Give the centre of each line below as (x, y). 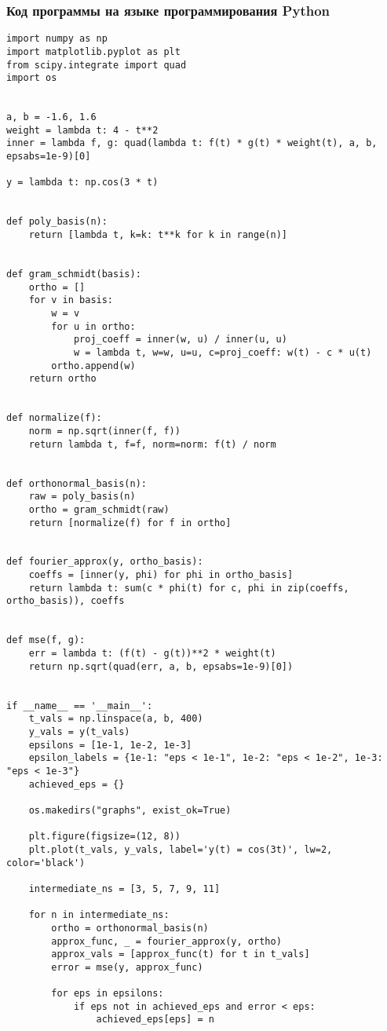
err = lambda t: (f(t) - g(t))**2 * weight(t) (152, 654)
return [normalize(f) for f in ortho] (130, 523)
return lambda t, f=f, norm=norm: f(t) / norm (152, 444)
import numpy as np (57, 39)
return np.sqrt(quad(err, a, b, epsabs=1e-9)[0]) (161, 666)
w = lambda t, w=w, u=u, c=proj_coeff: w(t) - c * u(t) (223, 352)
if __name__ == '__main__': (80, 706)
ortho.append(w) (93, 366)
